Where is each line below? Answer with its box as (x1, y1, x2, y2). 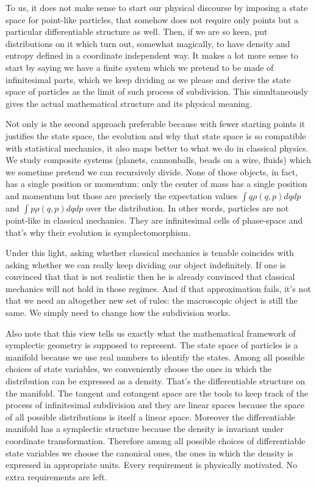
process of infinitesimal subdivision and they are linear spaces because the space (5, 398, 305, 411)
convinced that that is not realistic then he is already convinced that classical (5, 270, 295, 283)
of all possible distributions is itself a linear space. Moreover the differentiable (5, 410, 295, 423)
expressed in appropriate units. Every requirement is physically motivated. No (5, 458, 298, 471)
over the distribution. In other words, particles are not (86, 201, 289, 214)
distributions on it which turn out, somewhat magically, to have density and (5, 37, 290, 49)
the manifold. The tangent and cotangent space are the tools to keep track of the (5, 386, 309, 399)
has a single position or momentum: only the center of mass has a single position (5, 177, 307, 190)
